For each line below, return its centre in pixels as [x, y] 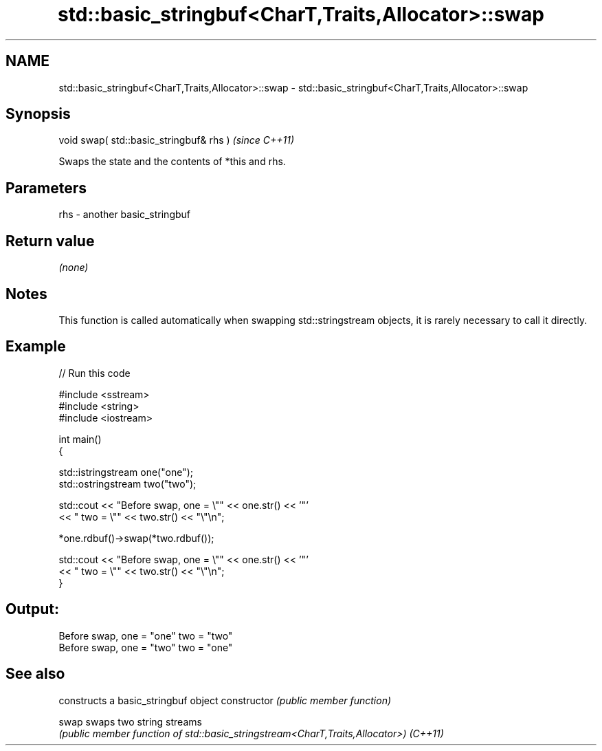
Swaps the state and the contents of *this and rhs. [172, 162]
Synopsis [38, 114]
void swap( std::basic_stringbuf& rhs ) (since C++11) [176, 140]
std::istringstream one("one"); [126, 472]
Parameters [46, 188]
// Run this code [94, 373]
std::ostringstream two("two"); [127, 483]
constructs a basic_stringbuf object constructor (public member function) [225, 700]
